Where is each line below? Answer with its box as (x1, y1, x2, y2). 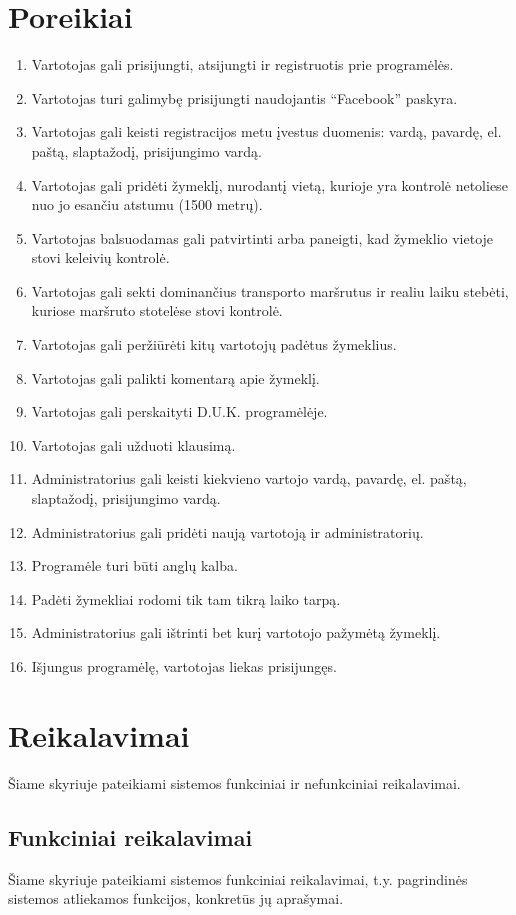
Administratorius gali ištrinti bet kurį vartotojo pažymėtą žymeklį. (31, 622, 441, 643)
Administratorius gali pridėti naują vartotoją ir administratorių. (31, 521, 424, 542)
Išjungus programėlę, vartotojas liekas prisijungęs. (31, 656, 337, 676)
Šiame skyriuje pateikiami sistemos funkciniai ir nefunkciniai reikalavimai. (8, 772, 461, 793)
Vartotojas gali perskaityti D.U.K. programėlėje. (31, 401, 328, 422)
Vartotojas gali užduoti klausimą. (31, 434, 236, 455)
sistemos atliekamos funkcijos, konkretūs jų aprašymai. (8, 888, 344, 909)
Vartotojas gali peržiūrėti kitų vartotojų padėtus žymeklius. (31, 334, 397, 355)
